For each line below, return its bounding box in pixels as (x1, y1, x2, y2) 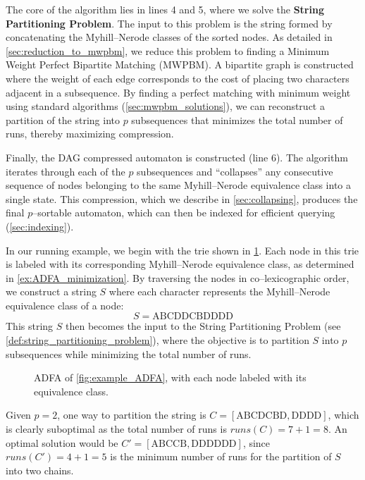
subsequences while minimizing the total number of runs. (6, 346, 252, 361)
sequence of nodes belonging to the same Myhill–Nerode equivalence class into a (6, 178, 351, 192)
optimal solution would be (6, 435, 118, 450)
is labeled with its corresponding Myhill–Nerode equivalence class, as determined (6, 257, 354, 271)
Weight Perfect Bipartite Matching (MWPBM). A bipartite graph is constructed (6, 57, 354, 72)
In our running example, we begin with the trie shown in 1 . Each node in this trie (6, 242, 359, 257)
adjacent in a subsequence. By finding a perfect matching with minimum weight (6, 85, 351, 99)
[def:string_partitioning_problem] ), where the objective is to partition (6, 333, 309, 347)
